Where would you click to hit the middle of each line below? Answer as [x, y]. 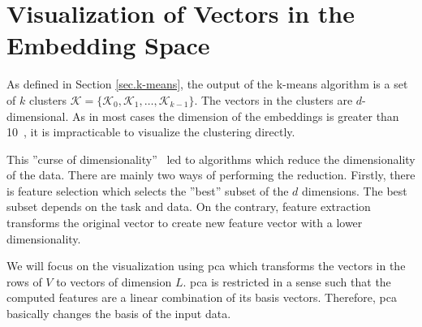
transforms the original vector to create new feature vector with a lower [185, 223]
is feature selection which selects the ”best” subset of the [148, 190]
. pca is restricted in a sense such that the [287, 281]
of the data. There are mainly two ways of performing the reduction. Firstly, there [211, 175]
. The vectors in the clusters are [273, 99]
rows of [24, 281]
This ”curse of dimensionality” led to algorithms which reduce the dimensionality [211, 159]
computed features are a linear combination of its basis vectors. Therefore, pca [202, 297]
